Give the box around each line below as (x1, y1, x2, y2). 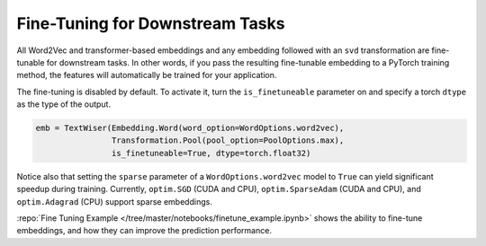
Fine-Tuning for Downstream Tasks (16, 13, 285, 33)
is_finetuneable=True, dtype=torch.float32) (111, 148, 311, 158)
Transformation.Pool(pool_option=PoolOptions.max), (111, 136, 345, 145)
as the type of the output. (16, 99, 112, 110)
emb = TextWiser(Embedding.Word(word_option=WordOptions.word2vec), (35, 123, 345, 134)
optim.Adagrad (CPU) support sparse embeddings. (16, 196, 213, 206)
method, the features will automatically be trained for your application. (16, 70, 277, 81)
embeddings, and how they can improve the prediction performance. (16, 225, 272, 236)
